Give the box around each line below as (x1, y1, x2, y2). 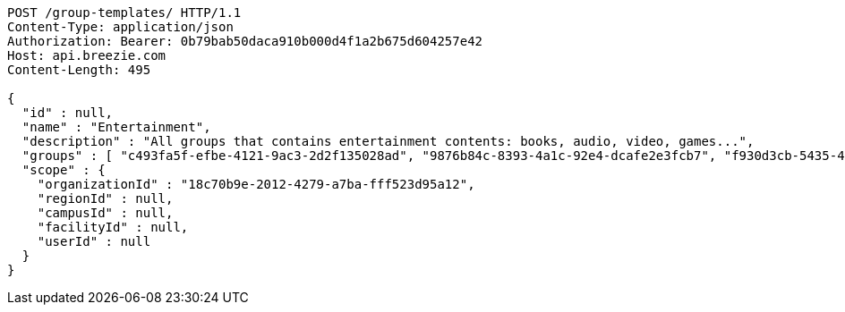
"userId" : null (37, 234, 151, 249)
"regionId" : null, (37, 191, 174, 206)
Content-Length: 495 (7, 63, 151, 77)
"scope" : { (21, 163, 106, 177)
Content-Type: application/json (7, 20, 234, 34)
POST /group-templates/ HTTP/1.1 (7, 5, 242, 20)
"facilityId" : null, (37, 220, 189, 234)
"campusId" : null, (37, 206, 174, 220)
